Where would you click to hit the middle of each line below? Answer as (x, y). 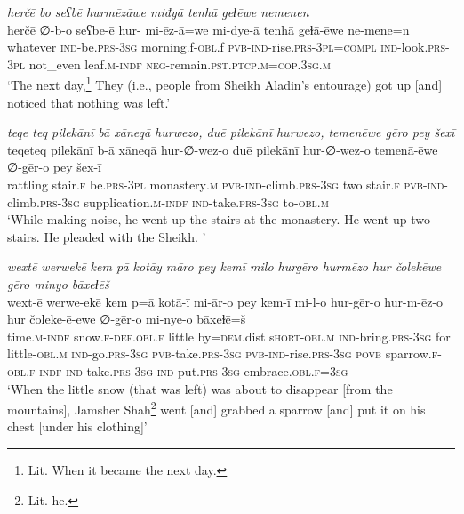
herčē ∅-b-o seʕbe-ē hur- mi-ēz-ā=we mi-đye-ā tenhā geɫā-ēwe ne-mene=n (208, 29)
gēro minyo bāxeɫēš (58, 283)
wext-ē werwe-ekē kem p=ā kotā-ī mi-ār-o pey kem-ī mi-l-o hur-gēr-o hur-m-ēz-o (225, 301)
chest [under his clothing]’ (77, 426)
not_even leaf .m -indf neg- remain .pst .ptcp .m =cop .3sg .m (180, 64)
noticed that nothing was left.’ (89, 102)
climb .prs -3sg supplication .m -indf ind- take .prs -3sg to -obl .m (168, 201)
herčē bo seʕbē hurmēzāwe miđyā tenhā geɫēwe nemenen (158, 12)
